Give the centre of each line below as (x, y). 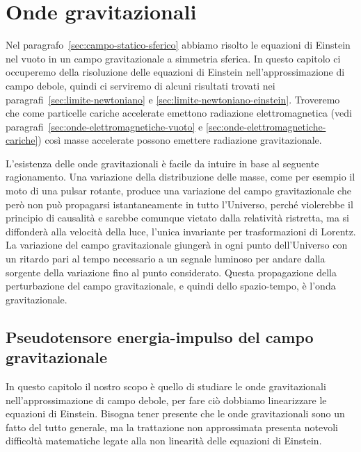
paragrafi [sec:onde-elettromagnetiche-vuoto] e (104, 126)
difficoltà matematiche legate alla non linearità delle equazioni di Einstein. (164, 441)
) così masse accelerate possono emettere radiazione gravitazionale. (180, 140)
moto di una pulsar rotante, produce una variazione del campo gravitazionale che (178, 191)
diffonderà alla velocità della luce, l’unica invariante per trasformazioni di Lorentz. (181, 231)
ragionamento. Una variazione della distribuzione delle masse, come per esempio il (180, 177)
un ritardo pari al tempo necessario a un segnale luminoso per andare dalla (166, 259)
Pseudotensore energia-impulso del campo (160, 336)
